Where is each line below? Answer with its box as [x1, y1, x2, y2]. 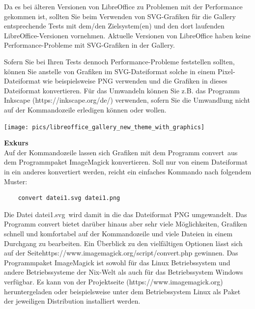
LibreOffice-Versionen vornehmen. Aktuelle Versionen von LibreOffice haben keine [4, 30, 251, 40]
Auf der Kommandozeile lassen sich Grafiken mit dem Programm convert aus [4, 147, 238, 157]
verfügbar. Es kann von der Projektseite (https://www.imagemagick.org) [4, 276, 223, 286]
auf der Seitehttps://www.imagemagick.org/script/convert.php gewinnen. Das [4, 248, 238, 258]
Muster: [4, 176, 28, 186]
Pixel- [217, 66, 235, 76]
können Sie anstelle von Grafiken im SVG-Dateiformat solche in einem [4, 66, 216, 76]
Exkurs [4, 138, 28, 148]
